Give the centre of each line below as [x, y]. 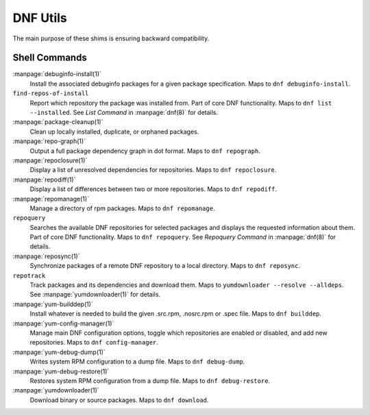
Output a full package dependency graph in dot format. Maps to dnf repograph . [145, 151]
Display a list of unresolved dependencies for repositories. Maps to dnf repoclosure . [153, 170]
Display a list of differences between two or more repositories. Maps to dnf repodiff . [153, 189]
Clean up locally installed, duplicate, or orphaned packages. [114, 131]
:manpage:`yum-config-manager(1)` [63, 323]
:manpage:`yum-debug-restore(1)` [61, 371]
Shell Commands [50, 58]
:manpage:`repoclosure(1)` [50, 160]
